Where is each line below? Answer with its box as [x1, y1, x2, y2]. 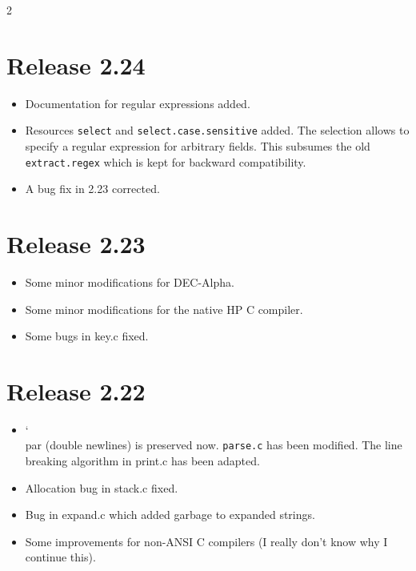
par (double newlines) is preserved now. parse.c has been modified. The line [25, 436, 402, 453]
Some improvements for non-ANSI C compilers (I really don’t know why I [25, 533, 388, 549]
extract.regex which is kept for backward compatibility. [25, 153, 306, 170]
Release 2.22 [6, 374, 146, 407]
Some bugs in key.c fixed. [25, 328, 149, 344]
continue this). [25, 549, 96, 565]
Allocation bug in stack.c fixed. [25, 479, 178, 496]
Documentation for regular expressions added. [25, 94, 250, 111]
